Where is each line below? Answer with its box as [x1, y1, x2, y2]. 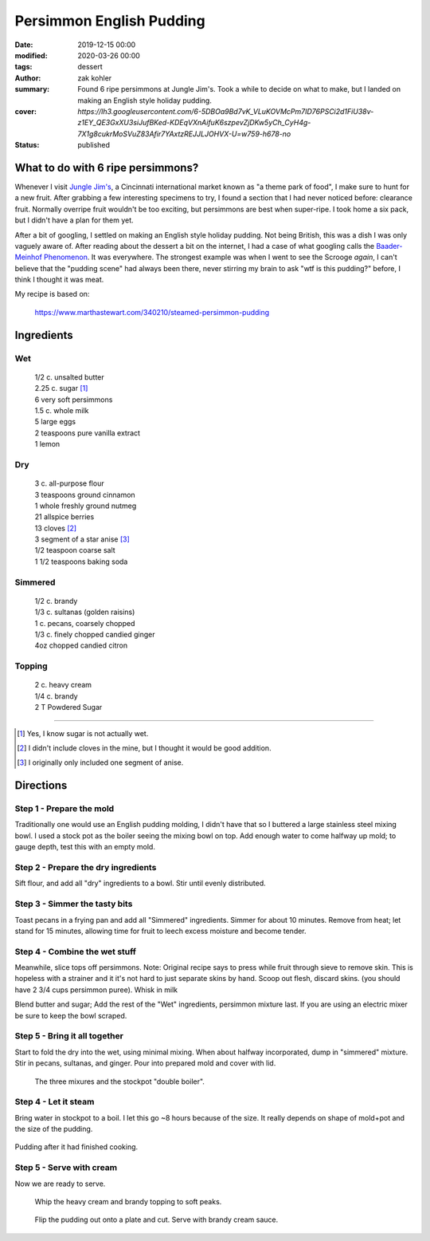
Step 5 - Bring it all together [14, 1030, 123, 1042]
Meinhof [14, 252, 43, 262]
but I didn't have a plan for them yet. [14, 215, 135, 225]
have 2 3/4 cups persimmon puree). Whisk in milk [14, 985, 178, 995]
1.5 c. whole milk [34, 406, 89, 416]
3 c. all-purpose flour [34, 479, 104, 488]
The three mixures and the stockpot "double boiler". [34, 1077, 205, 1086]
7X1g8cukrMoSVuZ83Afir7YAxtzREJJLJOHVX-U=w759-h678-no [77, 128, 291, 139]
